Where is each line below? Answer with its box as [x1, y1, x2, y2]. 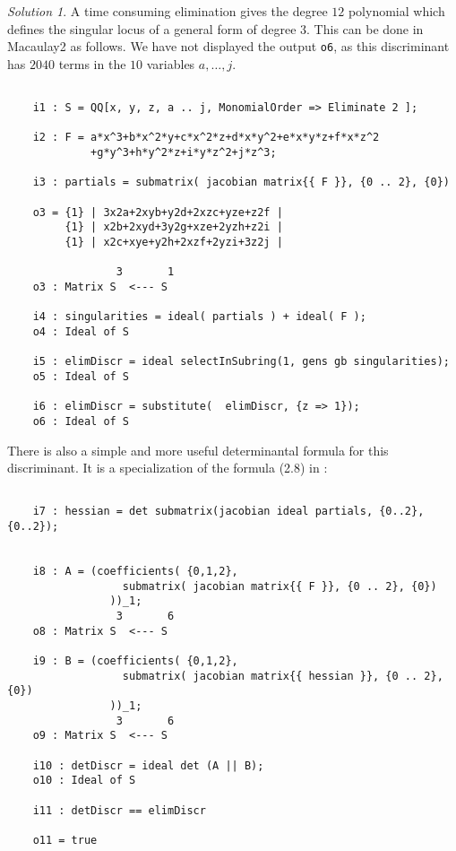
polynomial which [348, 2, 445, 20]
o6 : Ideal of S [32, 414, 130, 428]
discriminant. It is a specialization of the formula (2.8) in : [7, 458, 328, 477]
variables [146, 54, 195, 73]
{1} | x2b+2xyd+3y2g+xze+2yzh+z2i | [65, 221, 283, 234]
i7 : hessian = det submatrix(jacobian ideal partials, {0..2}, [32, 505, 425, 518]
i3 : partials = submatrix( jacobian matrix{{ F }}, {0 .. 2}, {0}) [32, 176, 450, 189]
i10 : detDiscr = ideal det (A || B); [32, 759, 264, 772]
